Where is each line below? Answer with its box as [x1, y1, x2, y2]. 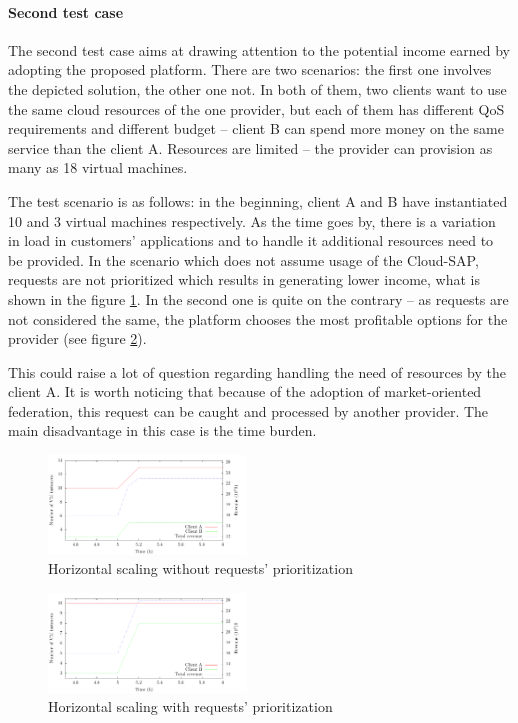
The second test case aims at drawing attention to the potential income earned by [8, 39, 510, 60]
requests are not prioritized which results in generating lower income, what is [8, 269, 480, 290]
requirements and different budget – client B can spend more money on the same [8, 118, 504, 139]
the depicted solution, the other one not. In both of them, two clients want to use [8, 78, 507, 99]
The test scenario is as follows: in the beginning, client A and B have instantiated [8, 190, 508, 211]
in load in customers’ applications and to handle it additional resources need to [8, 230, 494, 251]
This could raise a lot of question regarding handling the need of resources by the [8, 361, 506, 382]
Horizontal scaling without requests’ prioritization [48, 558, 353, 579]
